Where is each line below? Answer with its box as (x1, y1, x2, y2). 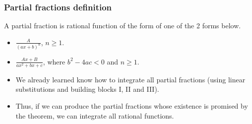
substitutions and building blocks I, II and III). (15, 84, 159, 94)
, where (43, 56, 65, 66)
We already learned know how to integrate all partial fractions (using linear (15, 74, 246, 84)
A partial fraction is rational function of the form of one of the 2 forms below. (4, 20, 241, 31)
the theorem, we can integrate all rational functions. (15, 110, 174, 121)
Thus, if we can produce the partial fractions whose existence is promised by (15, 101, 248, 111)
